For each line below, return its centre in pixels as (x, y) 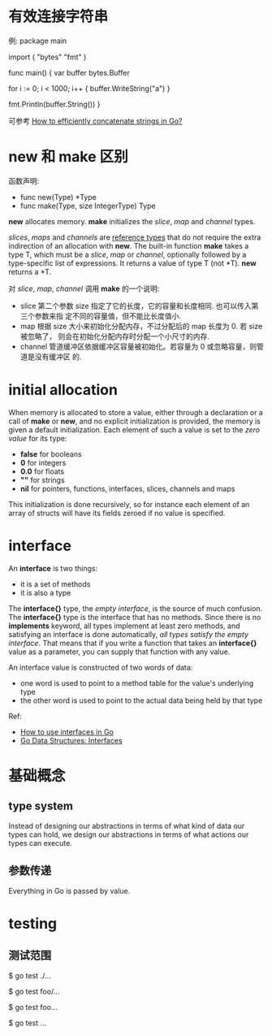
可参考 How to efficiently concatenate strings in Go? (95, 121)
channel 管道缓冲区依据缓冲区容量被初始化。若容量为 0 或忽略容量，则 (138, 346)
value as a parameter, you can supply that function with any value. (119, 652)
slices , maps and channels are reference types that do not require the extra (135, 237)
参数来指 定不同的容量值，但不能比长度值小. (108, 316)
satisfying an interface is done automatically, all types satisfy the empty (129, 634)
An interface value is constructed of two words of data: (101, 667)
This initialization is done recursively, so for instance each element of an (129, 504)
